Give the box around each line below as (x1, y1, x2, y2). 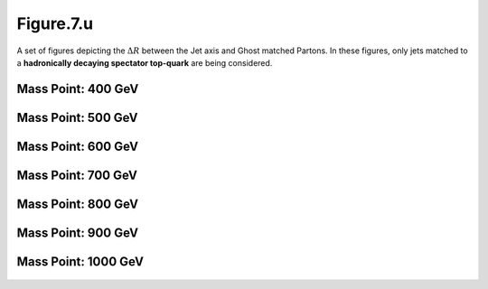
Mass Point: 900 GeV (16, 225, 139, 240)
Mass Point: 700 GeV (16, 167, 137, 182)
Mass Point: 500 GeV (16, 109, 139, 126)
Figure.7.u (16, 14, 94, 33)
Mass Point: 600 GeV (16, 138, 139, 154)
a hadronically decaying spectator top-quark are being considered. (16, 57, 273, 68)
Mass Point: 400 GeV (16, 81, 139, 97)
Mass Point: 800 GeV (16, 196, 139, 211)
